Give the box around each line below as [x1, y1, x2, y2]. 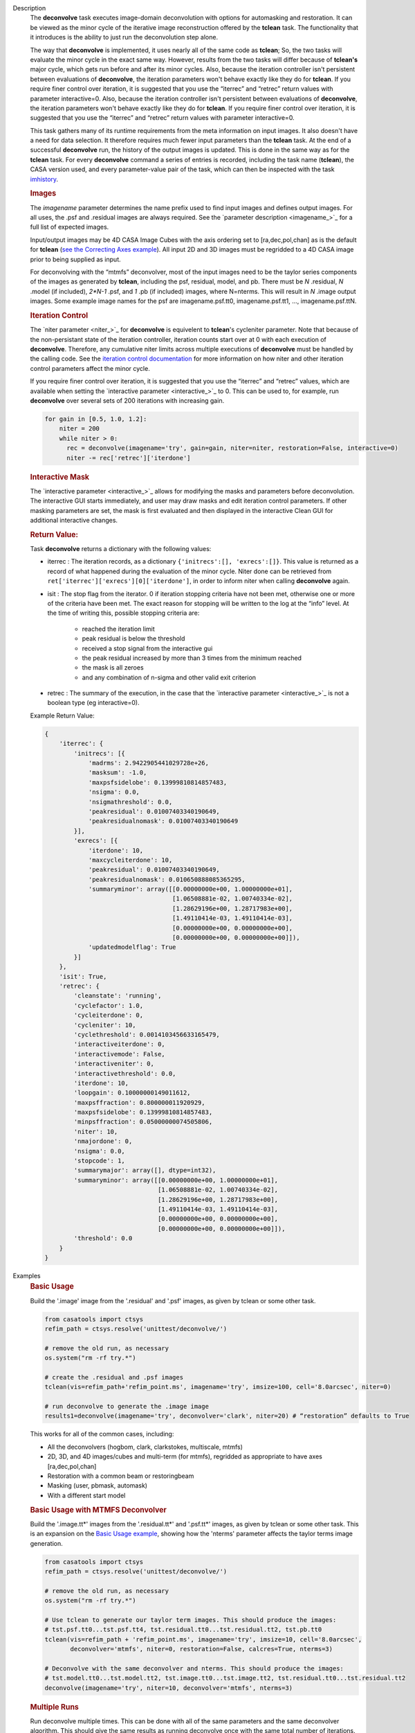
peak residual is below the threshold [82, 634, 185, 643]
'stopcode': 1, [73, 1157, 126, 1165]
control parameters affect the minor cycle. [30, 364, 150, 372]
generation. [30, 1539, 63, 1547]
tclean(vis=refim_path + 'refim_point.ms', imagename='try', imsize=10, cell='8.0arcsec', [44, 1635, 362, 1643]
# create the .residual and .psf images [44, 1373, 183, 1381]
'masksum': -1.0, [88, 769, 147, 776]
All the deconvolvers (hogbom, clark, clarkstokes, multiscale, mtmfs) [47, 1443, 243, 1451]
